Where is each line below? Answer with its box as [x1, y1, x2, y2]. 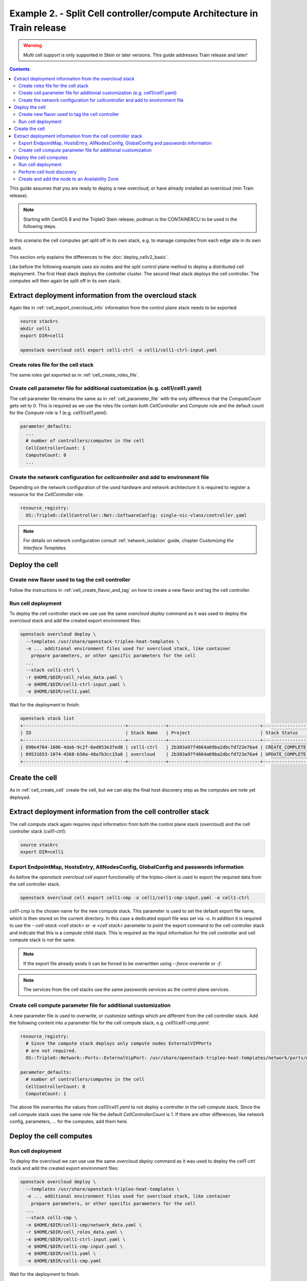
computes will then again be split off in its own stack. [9, 278, 121, 284]
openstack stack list [20, 715, 75, 721]
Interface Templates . [23, 545, 68, 551]
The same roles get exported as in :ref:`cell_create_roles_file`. [9, 372, 139, 378]
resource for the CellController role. [9, 491, 84, 498]
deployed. [9, 794, 31, 800]
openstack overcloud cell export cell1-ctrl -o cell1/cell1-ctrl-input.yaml [20, 347, 217, 353]
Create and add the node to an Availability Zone [18, 176, 119, 182]
